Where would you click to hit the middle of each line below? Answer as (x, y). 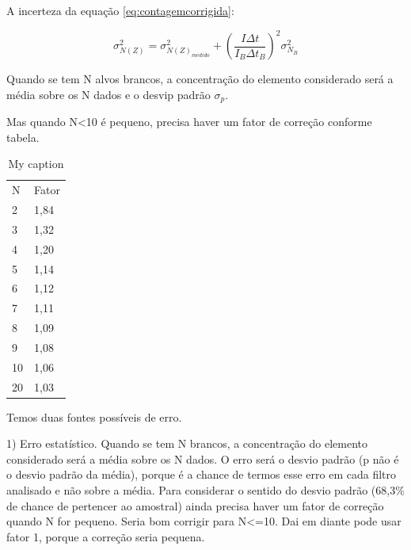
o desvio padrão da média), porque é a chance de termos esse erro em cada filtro (202, 474)
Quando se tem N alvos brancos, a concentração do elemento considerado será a (200, 79)
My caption (36, 164)
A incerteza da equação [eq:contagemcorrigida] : (120, 10)
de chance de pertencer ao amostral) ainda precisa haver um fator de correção (195, 505)
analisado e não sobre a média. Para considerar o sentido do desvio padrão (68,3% (205, 490)
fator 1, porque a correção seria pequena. (106, 536)
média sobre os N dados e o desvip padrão (108, 94)
